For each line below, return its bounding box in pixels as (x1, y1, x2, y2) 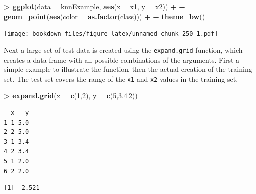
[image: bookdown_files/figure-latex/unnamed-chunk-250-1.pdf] (4, 30, 218, 38)
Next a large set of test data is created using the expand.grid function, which (4, 44, 243, 55)
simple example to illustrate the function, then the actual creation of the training (4, 64, 252, 74)
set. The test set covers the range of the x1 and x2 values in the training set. (4, 73, 238, 84)
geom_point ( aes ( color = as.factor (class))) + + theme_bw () (4, 11, 205, 21)
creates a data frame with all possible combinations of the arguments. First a (4, 54, 240, 65)
